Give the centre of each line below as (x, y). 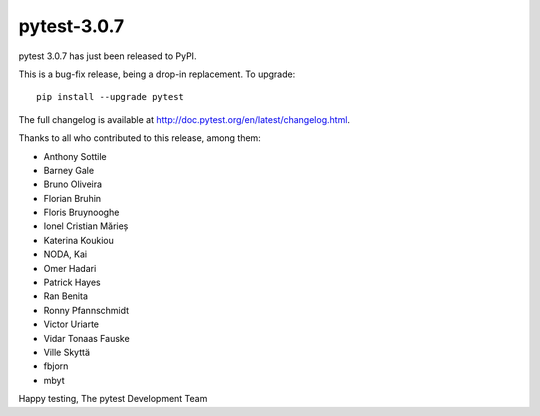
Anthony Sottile (75, 156)
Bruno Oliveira (73, 184)
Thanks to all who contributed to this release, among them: (140, 138)
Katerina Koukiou (79, 240)
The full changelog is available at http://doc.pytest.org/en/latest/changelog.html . (184, 119)
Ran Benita (66, 296)
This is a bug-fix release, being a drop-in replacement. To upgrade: (157, 74)
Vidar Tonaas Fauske (86, 338)
